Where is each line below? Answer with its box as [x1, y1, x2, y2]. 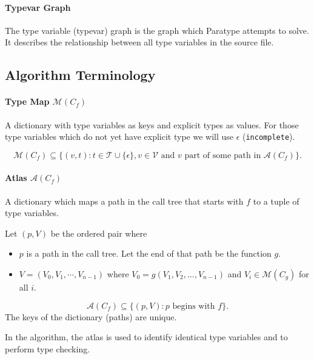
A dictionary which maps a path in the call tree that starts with [5, 194, 244, 207]
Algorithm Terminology [5, 65, 156, 84]
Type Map [5, 95, 50, 108]
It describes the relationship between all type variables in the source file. [5, 36, 274, 48]
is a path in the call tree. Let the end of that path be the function [26, 247, 272, 260]
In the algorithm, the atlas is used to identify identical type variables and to [5, 331, 288, 343]
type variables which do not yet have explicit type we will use [5, 130, 233, 143]
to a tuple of [253, 194, 299, 207]
